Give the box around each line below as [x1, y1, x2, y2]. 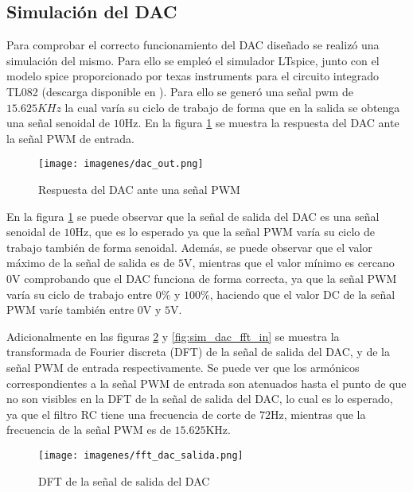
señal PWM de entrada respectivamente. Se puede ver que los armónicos [6, 358, 360, 375]
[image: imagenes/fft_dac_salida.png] [38, 449, 244, 461]
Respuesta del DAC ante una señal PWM [38, 181, 240, 198]
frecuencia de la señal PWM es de [6, 421, 171, 438]
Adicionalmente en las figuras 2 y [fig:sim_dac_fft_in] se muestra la [6, 327, 340, 344]
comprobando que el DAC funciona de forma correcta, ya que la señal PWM [24, 269, 397, 286]
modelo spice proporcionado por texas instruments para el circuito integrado [6, 68, 380, 84]
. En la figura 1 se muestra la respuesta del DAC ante [138, 114, 399, 131]
